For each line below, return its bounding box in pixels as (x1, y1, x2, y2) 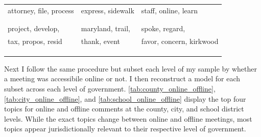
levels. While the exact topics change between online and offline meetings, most (4, 113, 252, 124)
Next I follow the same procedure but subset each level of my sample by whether (4, 63, 257, 74)
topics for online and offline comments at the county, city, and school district (4, 103, 244, 114)
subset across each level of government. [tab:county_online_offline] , (4, 83, 216, 94)
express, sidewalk (81, 5, 134, 15)
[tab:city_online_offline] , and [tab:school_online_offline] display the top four (4, 93, 246, 104)
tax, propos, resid (8, 35, 62, 46)
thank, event (81, 35, 120, 46)
